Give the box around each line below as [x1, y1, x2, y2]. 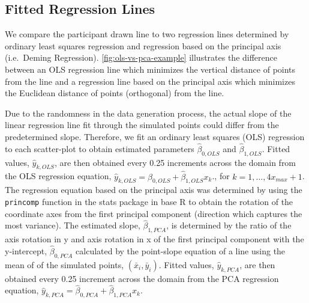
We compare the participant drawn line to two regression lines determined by [5, 28, 289, 40]
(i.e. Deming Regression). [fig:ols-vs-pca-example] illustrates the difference [5, 51, 278, 64]
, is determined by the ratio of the [166, 219, 292, 231]
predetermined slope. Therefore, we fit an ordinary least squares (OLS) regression [5, 130, 305, 142]
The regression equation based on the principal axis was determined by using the [5, 183, 302, 196]
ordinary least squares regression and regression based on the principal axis [5, 39, 281, 52]
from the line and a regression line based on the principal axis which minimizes [5, 75, 295, 87]
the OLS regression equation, [5, 170, 112, 182]
